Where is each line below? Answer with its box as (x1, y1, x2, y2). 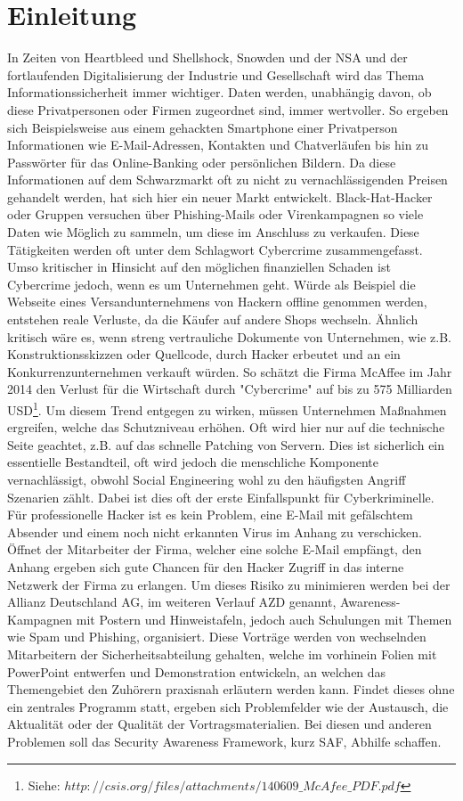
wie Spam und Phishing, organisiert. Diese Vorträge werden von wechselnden (7, 627, 426, 646)
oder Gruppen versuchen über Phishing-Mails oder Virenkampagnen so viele (7, 205, 424, 224)
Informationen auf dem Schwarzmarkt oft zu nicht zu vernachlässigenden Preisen (7, 170, 448, 189)
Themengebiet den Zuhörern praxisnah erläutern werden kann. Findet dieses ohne (7, 680, 455, 699)
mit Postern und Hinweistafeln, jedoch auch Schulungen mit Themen (76, 609, 452, 628)
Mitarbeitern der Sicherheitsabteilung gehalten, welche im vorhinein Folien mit (7, 644, 437, 663)
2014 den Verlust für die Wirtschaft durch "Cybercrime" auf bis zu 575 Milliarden (7, 380, 452, 398)
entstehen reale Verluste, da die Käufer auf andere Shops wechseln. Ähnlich (7, 310, 418, 329)
